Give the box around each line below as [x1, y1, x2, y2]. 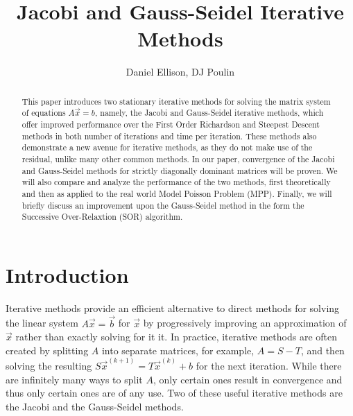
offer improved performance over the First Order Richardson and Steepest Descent [21, 119, 320, 130]
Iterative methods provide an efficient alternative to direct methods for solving [6, 300, 340, 315]
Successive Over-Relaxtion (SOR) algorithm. [21, 211, 183, 223]
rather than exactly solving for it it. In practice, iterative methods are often [15, 329, 338, 344]
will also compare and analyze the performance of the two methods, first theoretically [21, 176, 331, 188]
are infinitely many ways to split [6, 372, 143, 386]
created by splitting [6, 343, 89, 357]
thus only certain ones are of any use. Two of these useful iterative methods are [6, 385, 343, 400]
